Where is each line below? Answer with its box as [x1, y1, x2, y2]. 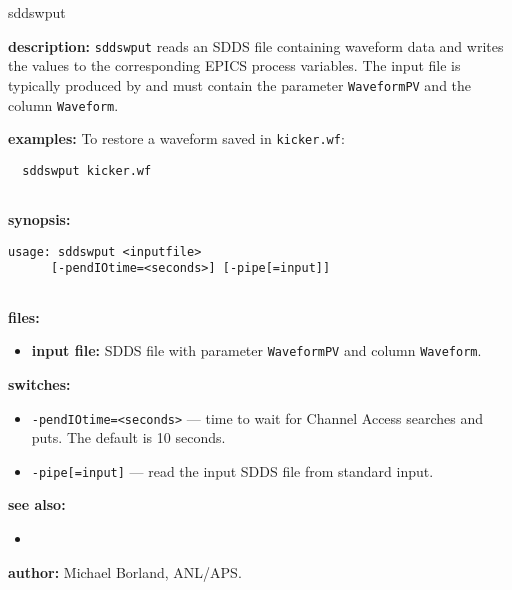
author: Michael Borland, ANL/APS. [8, 561, 242, 582]
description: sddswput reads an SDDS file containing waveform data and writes [8, 35, 504, 56]
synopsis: [8, 209, 71, 230]
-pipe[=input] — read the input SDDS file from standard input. [31, 460, 434, 481]
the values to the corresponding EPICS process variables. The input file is [8, 55, 461, 76]
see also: [8, 494, 66, 515]
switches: [8, 373, 71, 394]
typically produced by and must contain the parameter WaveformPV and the [8, 74, 472, 95]
